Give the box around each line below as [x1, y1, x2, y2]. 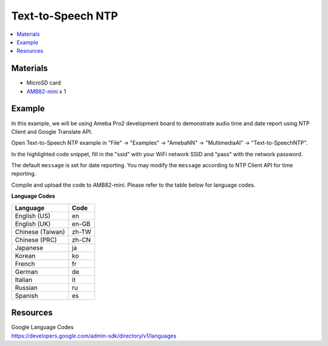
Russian [15, 283, 38, 292]
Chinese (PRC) [15, 235, 57, 244]
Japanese [15, 243, 44, 252]
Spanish [15, 291, 39, 300]
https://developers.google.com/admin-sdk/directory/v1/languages [11, 332, 177, 339]
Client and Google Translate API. [11, 128, 93, 135]
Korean [15, 251, 36, 260]
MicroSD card [26, 79, 61, 86]
